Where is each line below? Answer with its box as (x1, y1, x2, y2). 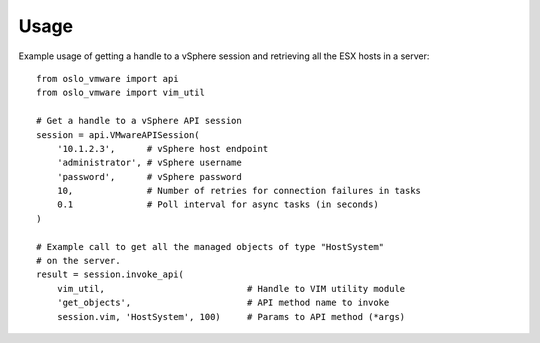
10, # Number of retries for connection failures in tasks (56, 185, 422, 197)
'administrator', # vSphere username (56, 157, 242, 169)
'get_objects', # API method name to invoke (56, 297, 390, 309)
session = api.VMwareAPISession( (36, 129, 200, 140)
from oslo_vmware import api (36, 73, 179, 84)
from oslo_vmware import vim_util (36, 87, 205, 99)
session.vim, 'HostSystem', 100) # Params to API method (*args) (56, 311, 406, 322)
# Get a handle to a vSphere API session (36, 115, 242, 127)
